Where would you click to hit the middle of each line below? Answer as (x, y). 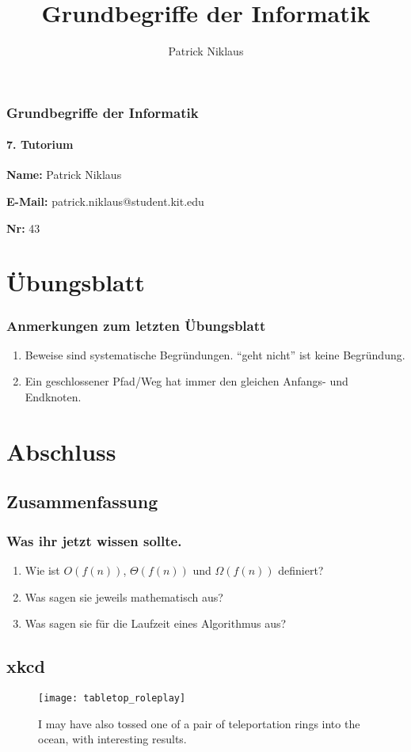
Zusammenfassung (82, 501)
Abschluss (61, 451)
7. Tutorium (40, 144)
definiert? (301, 570)
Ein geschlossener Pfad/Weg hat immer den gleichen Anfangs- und (186, 381)
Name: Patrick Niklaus (64, 175)
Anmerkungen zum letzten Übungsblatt (136, 325)
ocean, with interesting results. (112, 739)
